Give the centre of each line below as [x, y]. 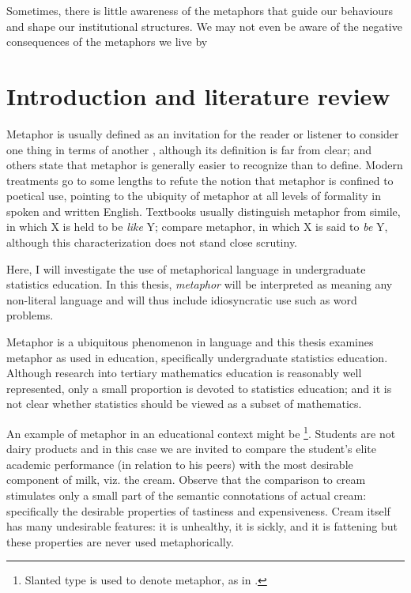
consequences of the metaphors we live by [107, 42]
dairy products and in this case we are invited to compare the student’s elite [191, 449]
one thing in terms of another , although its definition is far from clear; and [189, 149]
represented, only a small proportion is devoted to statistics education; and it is [199, 388]
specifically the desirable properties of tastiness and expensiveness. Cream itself [198, 510]
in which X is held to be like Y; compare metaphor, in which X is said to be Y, [197, 227]
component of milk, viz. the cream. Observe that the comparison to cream [186, 480]
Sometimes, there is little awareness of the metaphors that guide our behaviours [200, 10]
